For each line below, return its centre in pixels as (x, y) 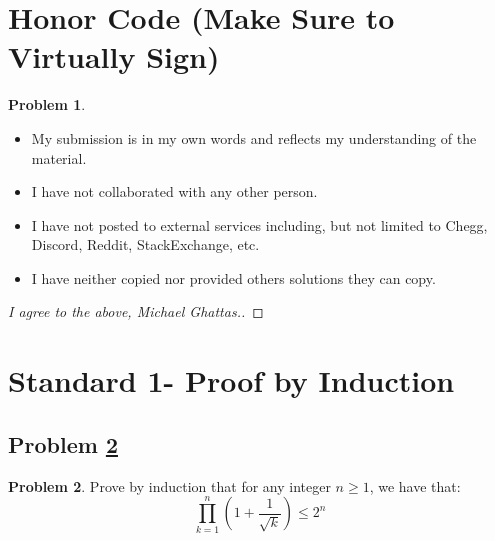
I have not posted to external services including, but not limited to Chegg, (259, 224)
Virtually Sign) (114, 56)
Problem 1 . (47, 104)
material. (59, 157)
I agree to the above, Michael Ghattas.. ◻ (136, 311)
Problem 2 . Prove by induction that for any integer (169, 485)
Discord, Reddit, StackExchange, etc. (145, 244)
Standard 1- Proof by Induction (231, 380)
